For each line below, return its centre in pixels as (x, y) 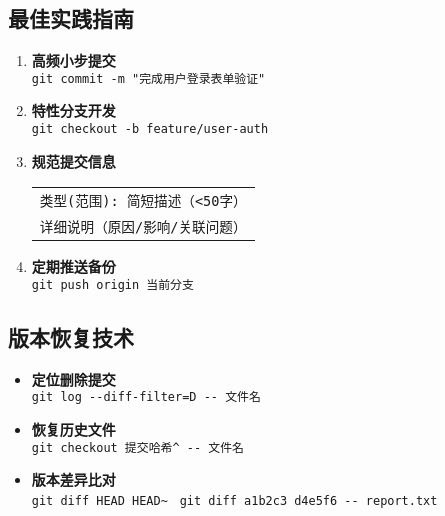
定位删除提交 (73, 378)
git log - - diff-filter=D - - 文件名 (146, 397)
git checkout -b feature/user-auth (150, 129)
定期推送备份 (73, 266)
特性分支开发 (73, 110)
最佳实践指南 (71, 18)
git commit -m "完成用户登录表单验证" (148, 78)
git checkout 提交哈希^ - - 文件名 (137, 447)
